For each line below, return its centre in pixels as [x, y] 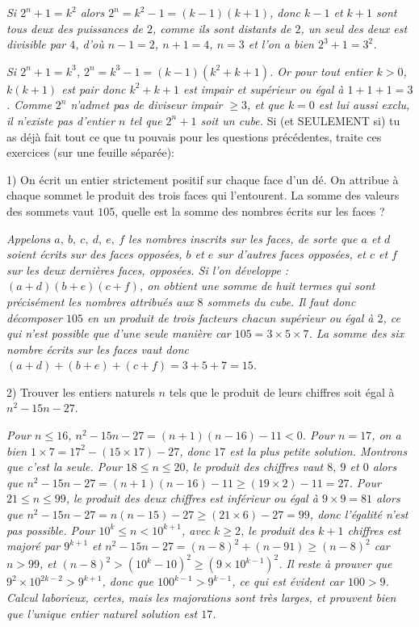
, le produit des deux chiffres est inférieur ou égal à [192, 498]
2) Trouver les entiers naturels [81, 391]
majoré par [34, 546]
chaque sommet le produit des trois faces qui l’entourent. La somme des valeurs [203, 195]
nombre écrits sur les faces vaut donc [98, 349]
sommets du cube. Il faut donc [281, 301]
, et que [266, 105]
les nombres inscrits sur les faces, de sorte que [243, 238]
